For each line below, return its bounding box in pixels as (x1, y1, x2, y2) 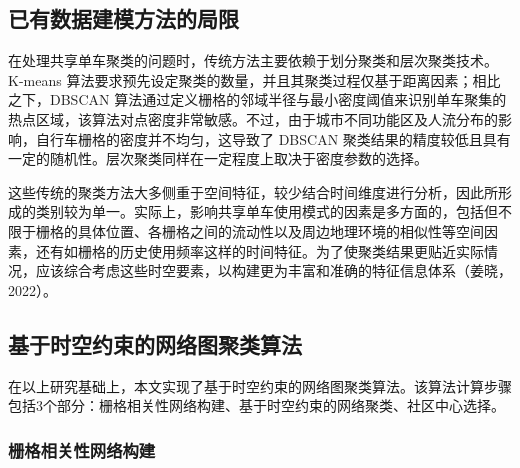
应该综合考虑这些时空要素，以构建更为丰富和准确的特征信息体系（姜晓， (35, 260, 512, 281)
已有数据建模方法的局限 (8, 3, 239, 34)
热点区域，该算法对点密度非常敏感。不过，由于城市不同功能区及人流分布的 (8, 108, 498, 129)
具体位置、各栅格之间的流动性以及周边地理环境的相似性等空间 (77, 220, 484, 241)
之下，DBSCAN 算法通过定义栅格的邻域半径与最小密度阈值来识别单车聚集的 (8, 89, 507, 110)
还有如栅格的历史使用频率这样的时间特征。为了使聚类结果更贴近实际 (35, 240, 484, 261)
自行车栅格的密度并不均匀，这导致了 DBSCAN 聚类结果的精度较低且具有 (35, 128, 511, 149)
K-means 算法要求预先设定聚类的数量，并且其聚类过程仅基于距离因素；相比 (8, 69, 501, 90)
